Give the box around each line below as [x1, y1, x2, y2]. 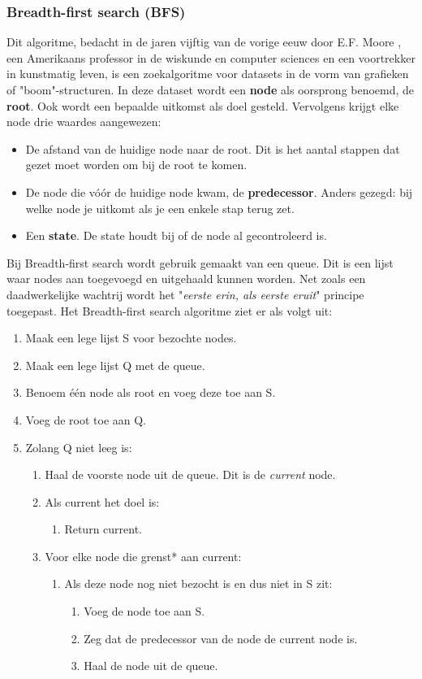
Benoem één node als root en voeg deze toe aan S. [25, 384, 276, 401]
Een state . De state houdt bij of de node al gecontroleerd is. [25, 227, 327, 244]
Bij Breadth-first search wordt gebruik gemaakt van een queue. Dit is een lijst [6, 254, 394, 271]
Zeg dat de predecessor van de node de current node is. [84, 629, 358, 646]
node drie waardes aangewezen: [6, 113, 161, 130]
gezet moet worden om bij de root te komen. [25, 156, 248, 173]
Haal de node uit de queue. [84, 657, 218, 674]
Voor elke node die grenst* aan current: [45, 547, 242, 564]
